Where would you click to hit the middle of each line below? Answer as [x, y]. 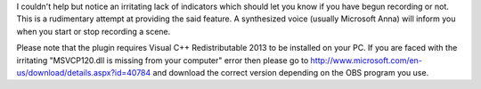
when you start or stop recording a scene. [94, 31]
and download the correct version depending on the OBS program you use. [291, 72]
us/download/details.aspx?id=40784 [84, 72]
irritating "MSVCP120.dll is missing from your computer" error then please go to [163, 60]
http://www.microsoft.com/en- [367, 60]
